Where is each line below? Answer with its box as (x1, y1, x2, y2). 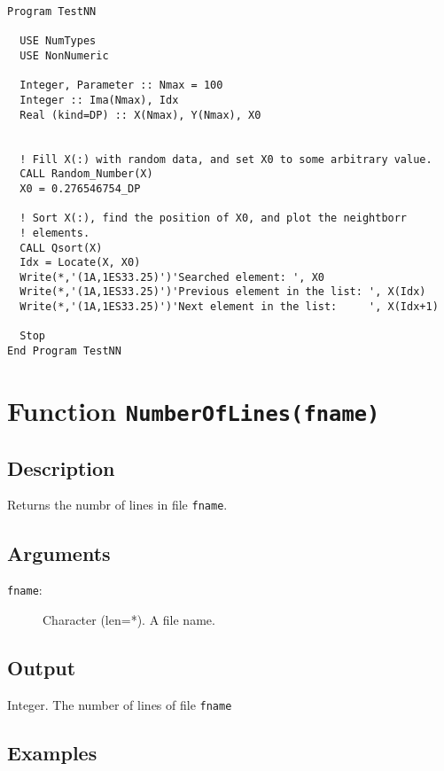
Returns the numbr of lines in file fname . (7, 495, 228, 514)
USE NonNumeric (19, 49, 109, 62)
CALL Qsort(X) (19, 241, 103, 254)
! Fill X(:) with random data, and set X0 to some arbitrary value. (19, 152, 432, 166)
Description (7, 454, 115, 481)
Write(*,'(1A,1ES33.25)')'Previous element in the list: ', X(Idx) (19, 285, 426, 299)
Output (7, 653, 76, 681)
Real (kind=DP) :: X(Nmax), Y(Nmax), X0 (19, 108, 261, 121)
